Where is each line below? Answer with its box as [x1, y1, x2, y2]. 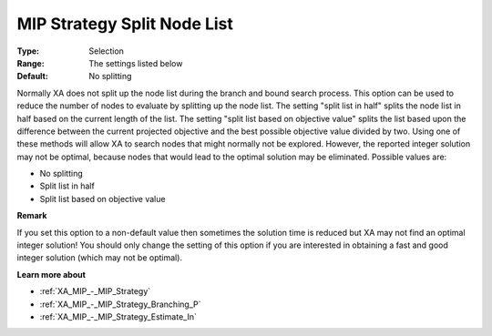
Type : [16, 46, 40, 56]
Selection [88, 46, 125, 56]
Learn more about [16, 269, 87, 280]
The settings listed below [88, 57, 183, 68]
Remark [16, 210, 47, 221]
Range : [16, 57, 45, 68]
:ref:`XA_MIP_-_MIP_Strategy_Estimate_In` [39, 311, 198, 322]
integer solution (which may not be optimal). [16, 252, 182, 263]
